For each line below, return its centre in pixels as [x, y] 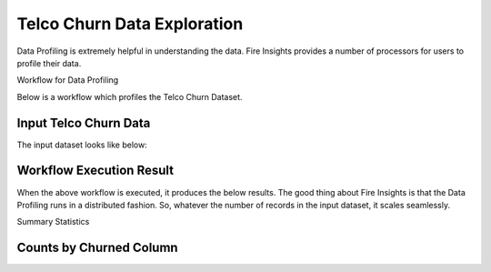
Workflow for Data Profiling [68, 80]
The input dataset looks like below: [82, 145]
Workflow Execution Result [95, 171]
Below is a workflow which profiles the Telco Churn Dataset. [130, 96]
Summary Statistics [53, 222]
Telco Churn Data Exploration [130, 24]
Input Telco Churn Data [84, 123]
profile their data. [49, 63]
